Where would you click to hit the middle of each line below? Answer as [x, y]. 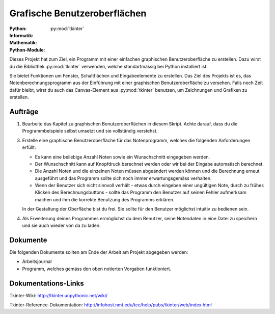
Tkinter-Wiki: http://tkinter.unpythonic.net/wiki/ [59, 295]
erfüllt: [29, 147]
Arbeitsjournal [37, 261]
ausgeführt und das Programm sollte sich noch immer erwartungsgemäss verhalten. [123, 178]
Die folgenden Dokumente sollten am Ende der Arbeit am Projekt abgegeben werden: [99, 252]
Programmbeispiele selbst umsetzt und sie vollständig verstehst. [90, 131]
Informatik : [21, 35]
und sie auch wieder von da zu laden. [62, 226]
